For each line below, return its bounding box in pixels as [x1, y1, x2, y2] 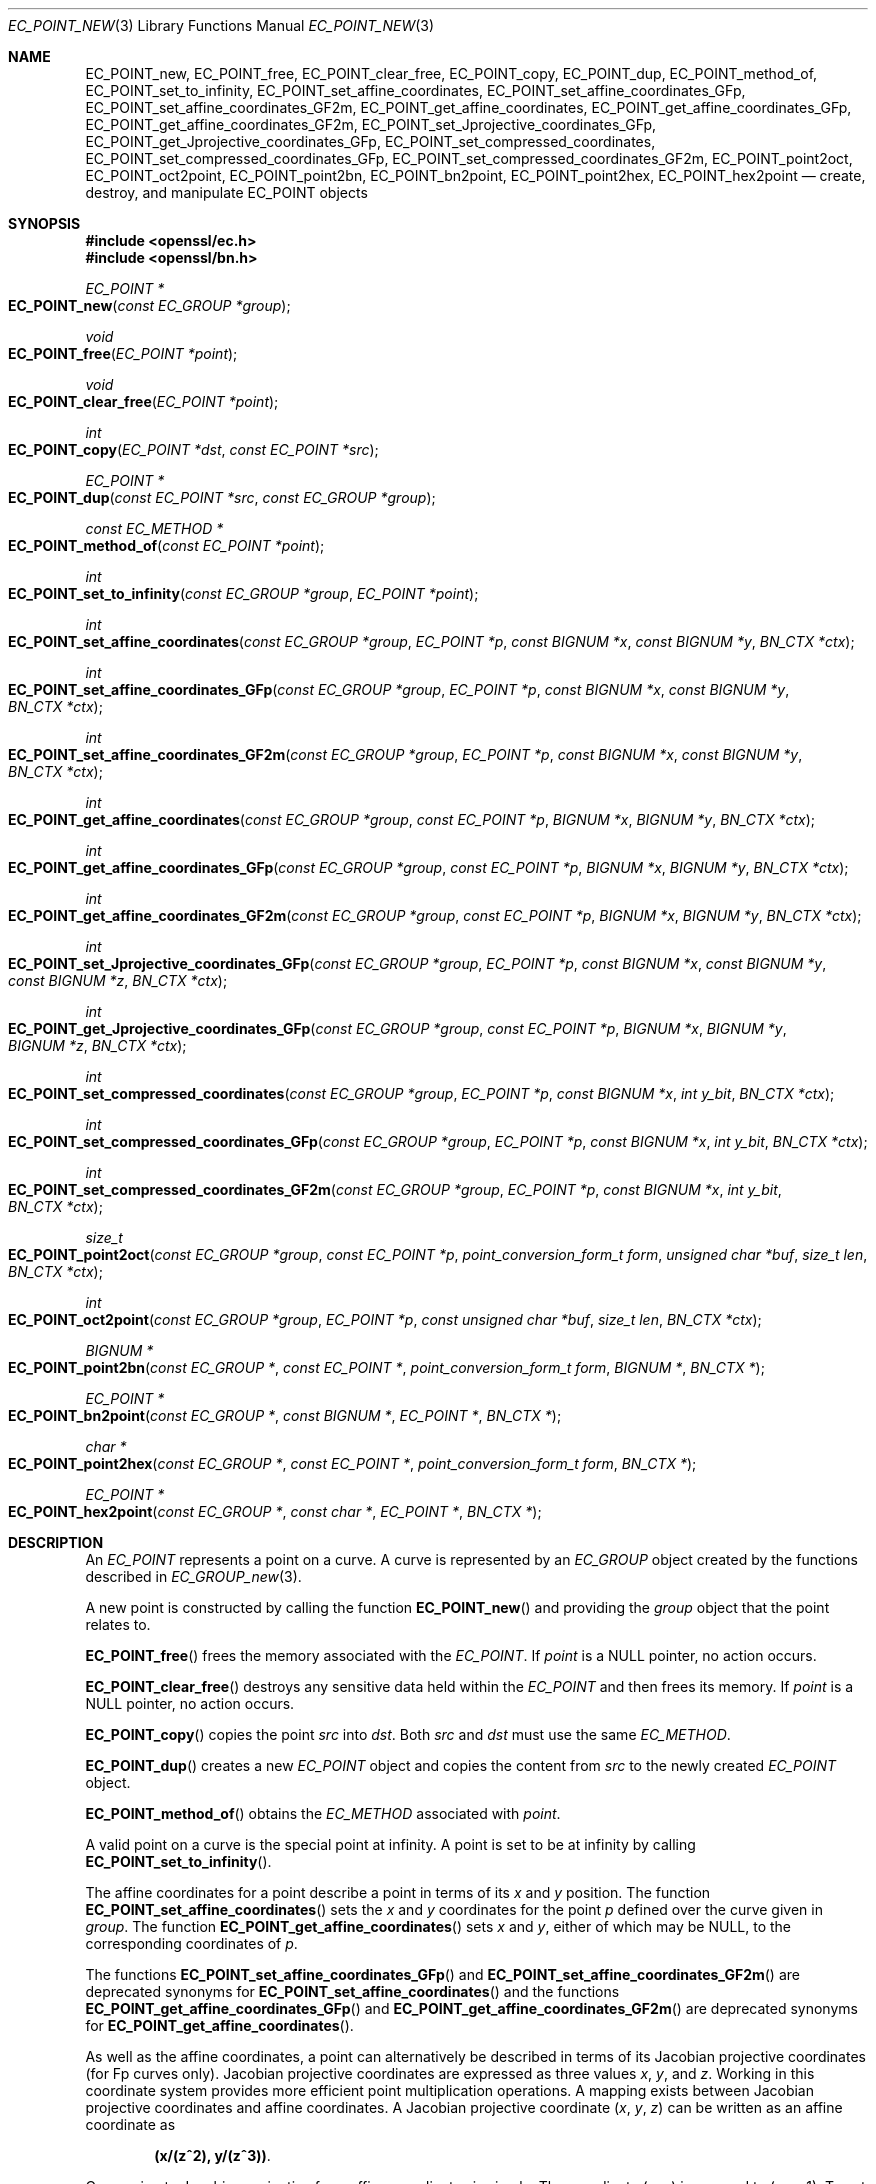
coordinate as [85, 2116, 176, 2133]
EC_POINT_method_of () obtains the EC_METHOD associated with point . [85, 1805, 561, 1822]
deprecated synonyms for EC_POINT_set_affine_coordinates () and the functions [85, 1983, 620, 2000]
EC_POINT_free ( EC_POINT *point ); [8, 345, 238, 362]
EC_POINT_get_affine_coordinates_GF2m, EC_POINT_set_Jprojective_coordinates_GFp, [85, 116, 657, 133]
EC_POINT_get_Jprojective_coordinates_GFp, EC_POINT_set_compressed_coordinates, [85, 133, 656, 150]
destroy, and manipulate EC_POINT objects [85, 184, 368, 201]
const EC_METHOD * [85, 520, 224, 537]
